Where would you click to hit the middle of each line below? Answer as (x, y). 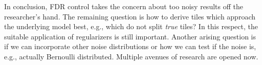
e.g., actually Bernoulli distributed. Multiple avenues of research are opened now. (131, 56)
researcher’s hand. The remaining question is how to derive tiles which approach (130, 16)
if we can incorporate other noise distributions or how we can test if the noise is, (130, 46)
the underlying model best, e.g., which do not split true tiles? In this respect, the (131, 26)
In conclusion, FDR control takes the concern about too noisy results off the (124, 6)
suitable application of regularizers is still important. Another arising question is (130, 36)
